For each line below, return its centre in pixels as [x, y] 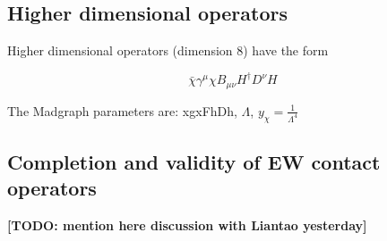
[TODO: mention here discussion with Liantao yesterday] [187, 225]
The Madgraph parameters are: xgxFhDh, [122, 110]
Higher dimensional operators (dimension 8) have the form [168, 50]
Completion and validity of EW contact [194, 161]
